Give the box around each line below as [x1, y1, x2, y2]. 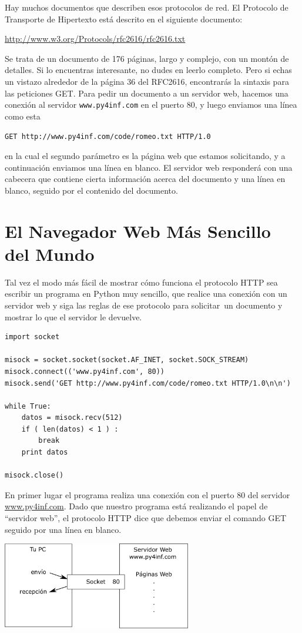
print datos [21, 448, 68, 457]
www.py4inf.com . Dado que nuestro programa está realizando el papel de [5, 500, 268, 512]
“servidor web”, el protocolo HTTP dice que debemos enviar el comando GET [5, 512, 287, 524]
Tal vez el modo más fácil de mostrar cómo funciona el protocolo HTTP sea [5, 276, 278, 288]
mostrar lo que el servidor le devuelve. [5, 310, 142, 323]
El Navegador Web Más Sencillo [5, 218, 271, 243]
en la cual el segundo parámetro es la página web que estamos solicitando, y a [5, 150, 286, 162]
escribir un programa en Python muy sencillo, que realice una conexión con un [5, 287, 287, 300]
